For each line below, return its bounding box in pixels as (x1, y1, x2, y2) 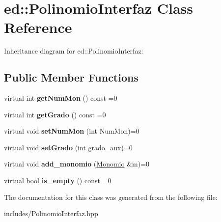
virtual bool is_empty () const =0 (4, 175, 111, 186)
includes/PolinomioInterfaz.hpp (4, 208, 98, 219)
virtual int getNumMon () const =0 (4, 93, 117, 103)
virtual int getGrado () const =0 (4, 109, 106, 119)
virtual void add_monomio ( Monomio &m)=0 (4, 159, 150, 169)
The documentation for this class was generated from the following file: (4, 192, 218, 202)
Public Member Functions (4, 70, 138, 85)
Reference (4, 17, 72, 37)
